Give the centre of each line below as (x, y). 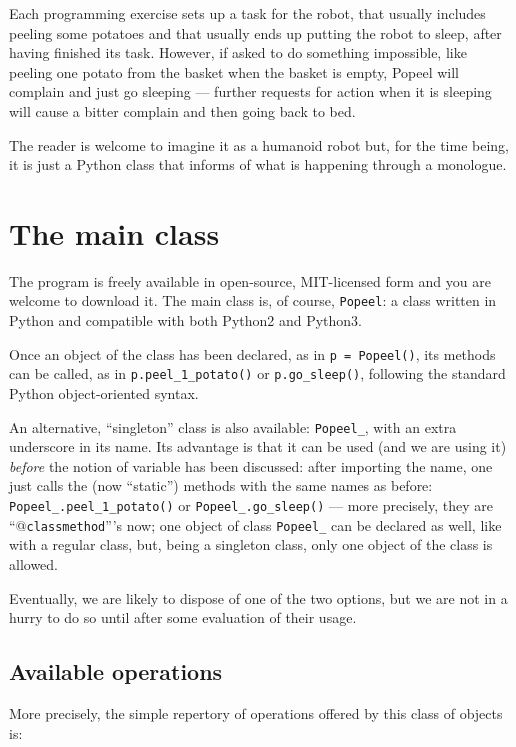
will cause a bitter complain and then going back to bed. (182, 110)
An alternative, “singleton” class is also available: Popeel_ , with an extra (233, 426)
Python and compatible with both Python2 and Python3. (186, 320)
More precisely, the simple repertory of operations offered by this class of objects (256, 712)
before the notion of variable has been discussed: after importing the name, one (251, 465)
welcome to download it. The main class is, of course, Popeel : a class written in (253, 300)
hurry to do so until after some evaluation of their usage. (183, 617)
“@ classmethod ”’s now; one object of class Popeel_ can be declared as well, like (255, 524)
